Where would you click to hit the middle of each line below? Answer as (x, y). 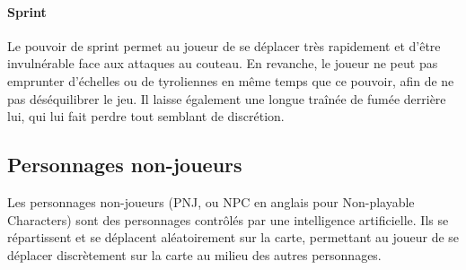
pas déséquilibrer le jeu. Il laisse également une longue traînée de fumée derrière (227, 98)
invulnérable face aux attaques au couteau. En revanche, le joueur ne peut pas (223, 63)
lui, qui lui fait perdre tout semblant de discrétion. (146, 116)
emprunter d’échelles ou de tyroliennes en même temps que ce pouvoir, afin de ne (231, 80)
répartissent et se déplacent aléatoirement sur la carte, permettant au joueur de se (233, 237)
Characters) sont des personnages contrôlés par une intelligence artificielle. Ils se (228, 219)
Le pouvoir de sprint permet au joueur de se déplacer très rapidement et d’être (224, 45)
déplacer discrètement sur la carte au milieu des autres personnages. (194, 254)
